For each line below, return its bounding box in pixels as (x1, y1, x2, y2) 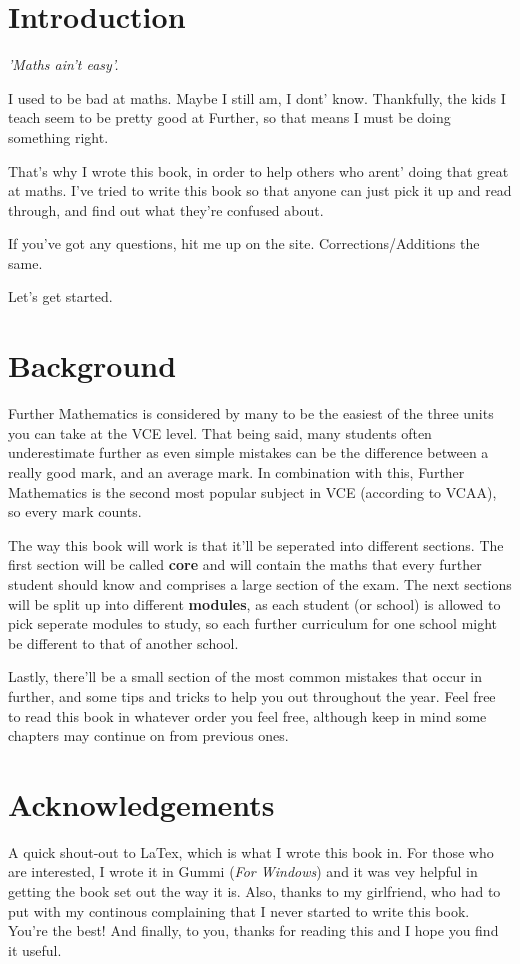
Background (8, 345, 177, 386)
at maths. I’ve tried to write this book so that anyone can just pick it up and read (8, 180, 512, 201)
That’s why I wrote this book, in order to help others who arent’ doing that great (8, 160, 509, 181)
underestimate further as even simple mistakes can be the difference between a (8, 442, 489, 463)
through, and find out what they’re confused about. (8, 199, 324, 220)
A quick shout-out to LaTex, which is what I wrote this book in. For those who (8, 841, 494, 862)
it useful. (8, 939, 62, 960)
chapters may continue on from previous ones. (8, 725, 289, 746)
